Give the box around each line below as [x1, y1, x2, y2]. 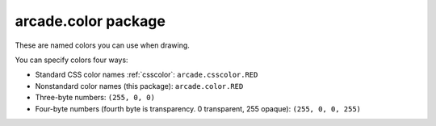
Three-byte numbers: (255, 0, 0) [35, 93, 155, 103]
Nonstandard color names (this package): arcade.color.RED [35, 81, 244, 90]
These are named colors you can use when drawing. [15, 40, 190, 50]
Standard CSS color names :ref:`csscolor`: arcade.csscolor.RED [35, 69, 258, 80]
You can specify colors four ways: [15, 55, 128, 65]
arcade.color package [15, 12, 166, 30]
